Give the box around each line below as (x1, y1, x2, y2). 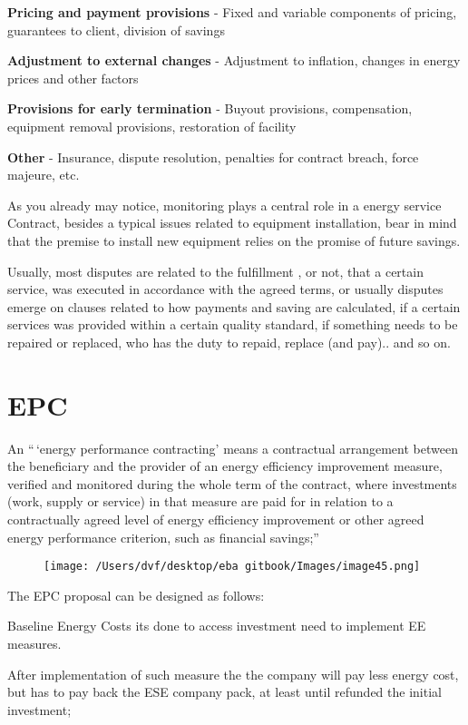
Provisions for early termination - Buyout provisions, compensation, (7, 99, 413, 118)
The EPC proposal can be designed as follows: (7, 585, 265, 604)
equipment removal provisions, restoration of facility (7, 116, 297, 135)
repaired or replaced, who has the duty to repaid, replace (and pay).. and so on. (7, 332, 451, 351)
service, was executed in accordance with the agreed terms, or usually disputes (7, 279, 444, 299)
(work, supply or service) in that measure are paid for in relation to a (7, 492, 394, 511)
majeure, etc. (7, 165, 80, 184)
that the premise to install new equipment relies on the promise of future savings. (7, 230, 461, 250)
